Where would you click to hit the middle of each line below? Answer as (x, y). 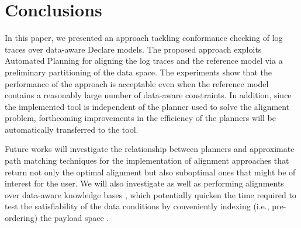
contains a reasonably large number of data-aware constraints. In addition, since (148, 95)
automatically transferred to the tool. (72, 129)
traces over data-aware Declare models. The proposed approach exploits (133, 49)
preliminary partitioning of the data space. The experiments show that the (138, 72)
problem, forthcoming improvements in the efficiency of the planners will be (140, 118)
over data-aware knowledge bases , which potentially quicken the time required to (150, 194)
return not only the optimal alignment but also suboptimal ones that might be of (150, 172)
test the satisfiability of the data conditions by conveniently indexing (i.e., (137, 206)
